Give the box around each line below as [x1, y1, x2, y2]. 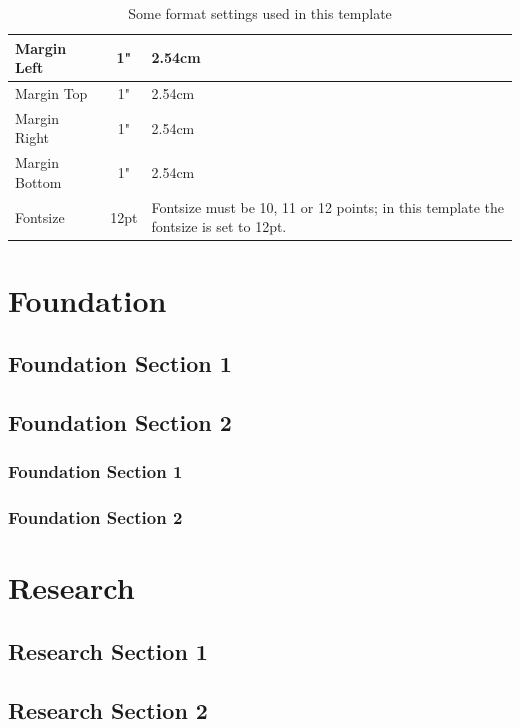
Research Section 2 [8, 694, 208, 725]
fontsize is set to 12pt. [151, 216, 287, 237]
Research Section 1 [8, 635, 208, 666]
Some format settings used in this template [128, 3, 392, 23]
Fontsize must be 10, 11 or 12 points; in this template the [151, 196, 504, 217]
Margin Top [15, 83, 88, 104]
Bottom [15, 171, 62, 192]
